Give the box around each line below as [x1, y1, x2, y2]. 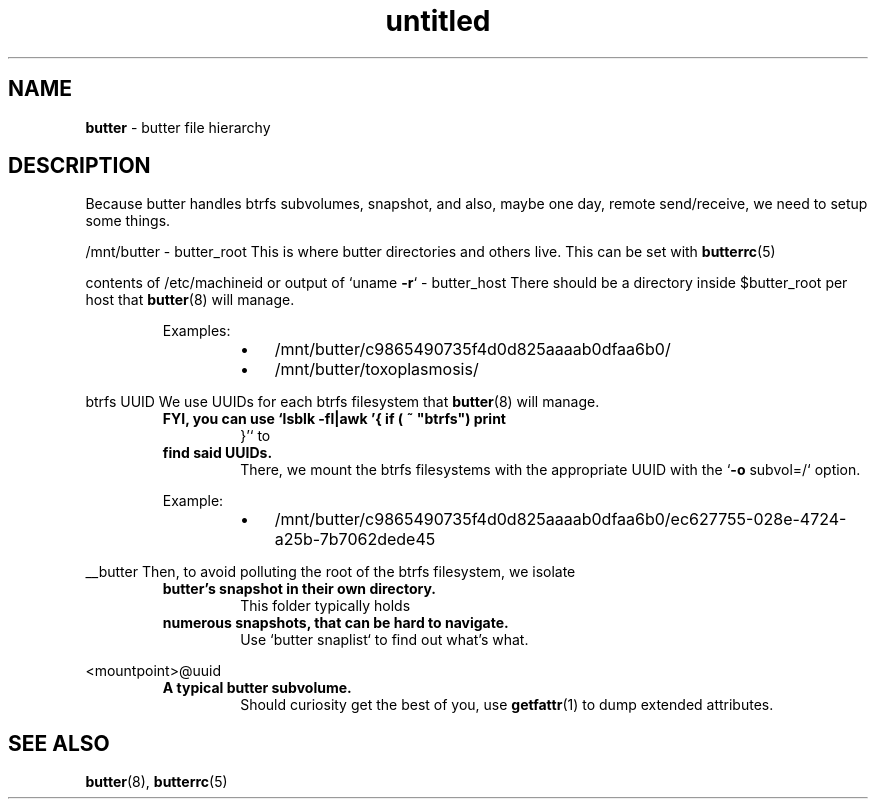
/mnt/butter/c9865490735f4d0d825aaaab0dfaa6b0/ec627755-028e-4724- [274, 509, 847, 530]
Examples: [162, 322, 231, 340]
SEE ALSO [8, 730, 110, 756]
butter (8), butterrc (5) [85, 773, 228, 791]
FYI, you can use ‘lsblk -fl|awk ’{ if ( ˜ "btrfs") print [162, 410, 506, 428]
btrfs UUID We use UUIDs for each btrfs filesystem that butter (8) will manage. [85, 393, 600, 411]
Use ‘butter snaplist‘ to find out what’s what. [240, 631, 529, 649]
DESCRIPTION [8, 153, 151, 179]
